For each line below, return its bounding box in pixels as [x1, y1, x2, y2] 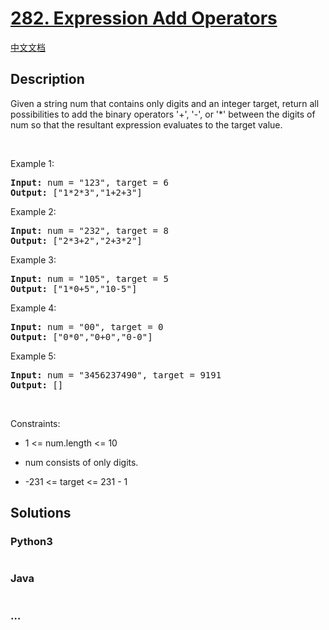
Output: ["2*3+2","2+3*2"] [10, 235, 143, 246]
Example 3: [10, 253, 57, 266]
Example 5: [10, 350, 57, 362]
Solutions [10, 505, 72, 522]
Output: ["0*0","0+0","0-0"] [10, 331, 153, 342]
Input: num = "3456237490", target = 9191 [10, 369, 222, 381]
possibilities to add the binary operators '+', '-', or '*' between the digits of [10, 108, 316, 120]
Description [10, 71, 85, 88]
